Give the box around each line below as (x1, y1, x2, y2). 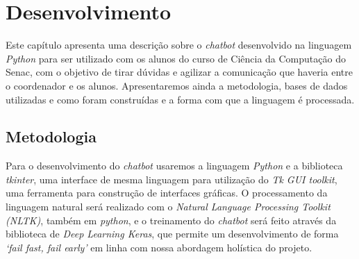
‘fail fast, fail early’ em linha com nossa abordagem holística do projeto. (6, 240, 312, 254)
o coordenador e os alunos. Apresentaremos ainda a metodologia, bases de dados (6, 78, 348, 92)
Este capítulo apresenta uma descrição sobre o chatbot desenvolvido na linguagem (6, 37, 352, 52)
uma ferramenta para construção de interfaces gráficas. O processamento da (6, 185, 328, 200)
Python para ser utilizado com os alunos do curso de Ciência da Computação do (6, 51, 346, 65)
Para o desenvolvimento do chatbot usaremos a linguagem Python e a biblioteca (6, 158, 343, 173)
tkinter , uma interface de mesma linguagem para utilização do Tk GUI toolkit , (6, 172, 337, 186)
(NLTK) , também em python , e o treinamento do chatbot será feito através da (6, 212, 337, 227)
